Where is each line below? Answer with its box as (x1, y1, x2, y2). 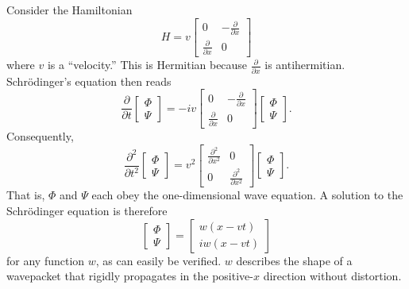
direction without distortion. (263, 268, 402, 284)
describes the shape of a (236, 252, 353, 268)
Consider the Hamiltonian (6, 2, 133, 17)
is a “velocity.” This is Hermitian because (47, 56, 248, 73)
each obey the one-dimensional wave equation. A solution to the (91, 187, 403, 203)
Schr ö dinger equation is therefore (6, 202, 168, 218)
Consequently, (6, 127, 74, 144)
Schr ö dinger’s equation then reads (6, 72, 172, 89)
